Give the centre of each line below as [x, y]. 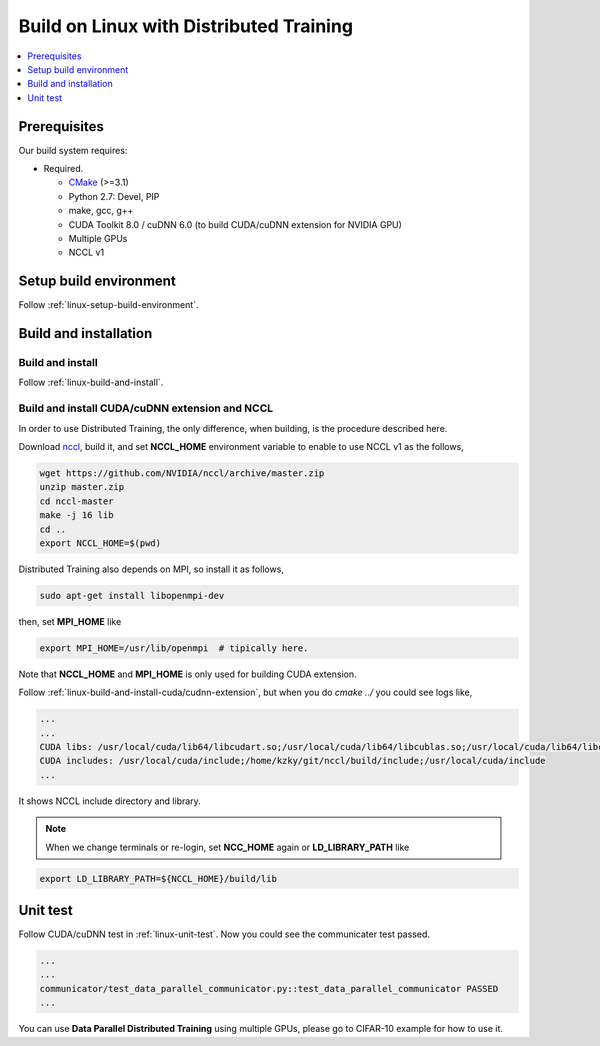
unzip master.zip [82, 487]
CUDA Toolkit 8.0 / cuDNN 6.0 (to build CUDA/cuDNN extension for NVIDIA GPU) [235, 224]
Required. [63, 169]
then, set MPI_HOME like [70, 621]
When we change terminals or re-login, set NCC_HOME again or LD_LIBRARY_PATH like [227, 847]
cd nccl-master [76, 501]
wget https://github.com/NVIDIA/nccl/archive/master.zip [182, 473]
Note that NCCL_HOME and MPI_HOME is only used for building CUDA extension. [187, 674]
